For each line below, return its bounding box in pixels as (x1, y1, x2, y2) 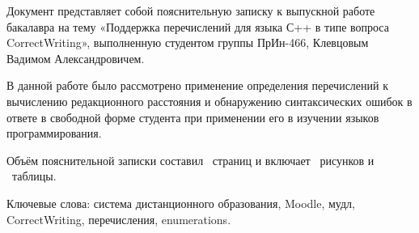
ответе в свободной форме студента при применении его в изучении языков (6, 108, 379, 125)
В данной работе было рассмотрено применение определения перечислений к (6, 77, 388, 94)
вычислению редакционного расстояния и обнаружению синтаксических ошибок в (6, 92, 413, 109)
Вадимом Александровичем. (6, 49, 145, 66)
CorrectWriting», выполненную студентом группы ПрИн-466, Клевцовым (6, 34, 369, 51)
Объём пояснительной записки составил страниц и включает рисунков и (6, 151, 375, 168)
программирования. (6, 125, 102, 142)
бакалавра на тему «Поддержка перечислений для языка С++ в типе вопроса (6, 18, 389, 35)
